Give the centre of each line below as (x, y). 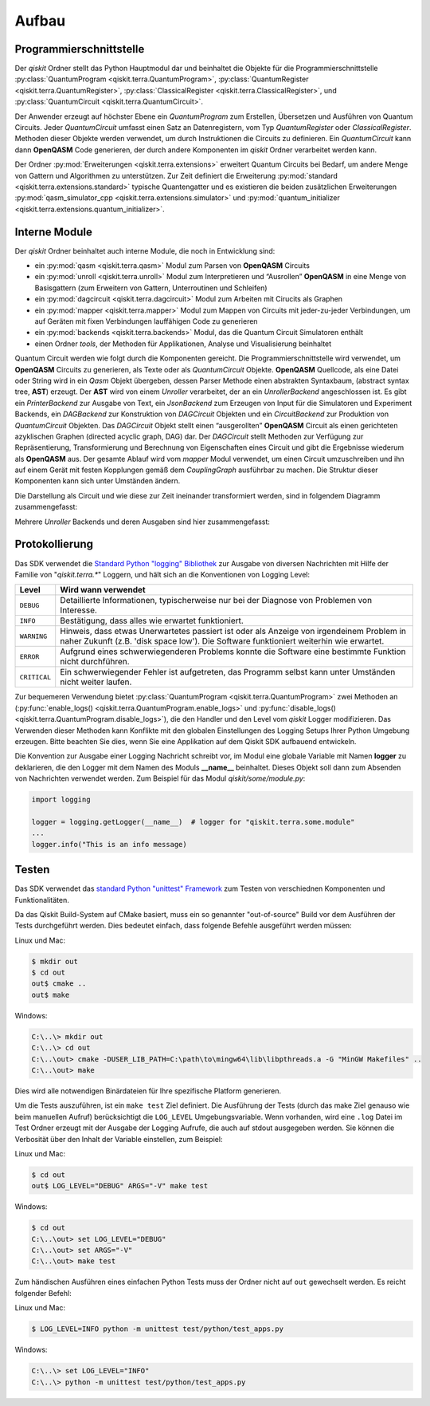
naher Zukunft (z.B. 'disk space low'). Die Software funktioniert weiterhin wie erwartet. (222, 641)
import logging (61, 800)
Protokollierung (54, 544)
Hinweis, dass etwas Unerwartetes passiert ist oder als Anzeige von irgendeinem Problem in (233, 632)
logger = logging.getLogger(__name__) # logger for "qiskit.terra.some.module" (193, 822)
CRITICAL (35, 677)
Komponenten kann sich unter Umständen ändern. (98, 481)
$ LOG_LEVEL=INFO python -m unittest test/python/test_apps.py (158, 1329)
